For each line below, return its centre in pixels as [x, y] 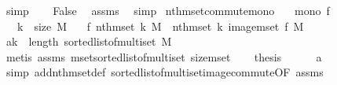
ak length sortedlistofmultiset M [89, 41]
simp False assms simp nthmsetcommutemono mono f [168, 10]
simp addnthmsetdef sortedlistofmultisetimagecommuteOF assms [165, 72]
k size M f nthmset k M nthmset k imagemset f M [160, 26]
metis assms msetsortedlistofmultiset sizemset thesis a [164, 56]
